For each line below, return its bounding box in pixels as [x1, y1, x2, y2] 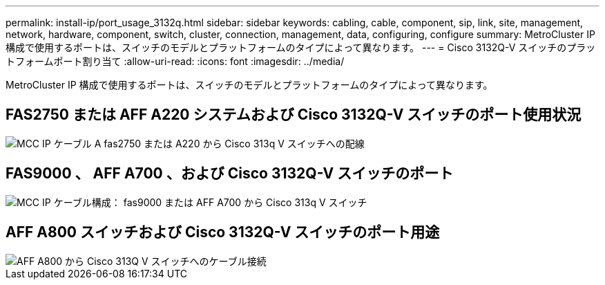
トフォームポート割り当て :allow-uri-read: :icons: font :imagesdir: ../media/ [6, 55, 345, 67]
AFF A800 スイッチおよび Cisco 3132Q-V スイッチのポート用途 [6, 223, 440, 241]
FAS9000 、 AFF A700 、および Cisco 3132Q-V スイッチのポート [6, 165, 454, 183]
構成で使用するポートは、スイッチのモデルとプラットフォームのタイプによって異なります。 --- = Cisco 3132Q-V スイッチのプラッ [6, 42, 596, 53]
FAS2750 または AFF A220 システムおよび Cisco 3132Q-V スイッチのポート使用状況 [6, 106, 582, 124]
